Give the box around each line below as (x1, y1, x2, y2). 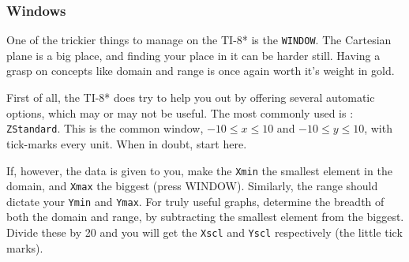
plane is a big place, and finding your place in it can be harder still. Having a (6, 47, 381, 63)
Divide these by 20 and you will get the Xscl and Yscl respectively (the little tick (6, 224, 403, 241)
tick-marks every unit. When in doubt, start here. (6, 135, 247, 152)
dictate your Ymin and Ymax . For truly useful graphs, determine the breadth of (6, 193, 385, 209)
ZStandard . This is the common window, (6, 120, 204, 137)
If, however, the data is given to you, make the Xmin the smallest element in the (6, 162, 392, 178)
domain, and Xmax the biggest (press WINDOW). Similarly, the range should (6, 178, 378, 194)
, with (364, 120, 392, 137)
